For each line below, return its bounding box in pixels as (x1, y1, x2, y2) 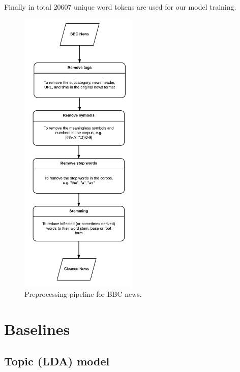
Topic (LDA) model (4, 353, 110, 369)
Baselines (4, 318, 70, 339)
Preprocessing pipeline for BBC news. (24, 289, 142, 299)
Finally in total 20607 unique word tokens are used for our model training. (4, 2, 236, 12)
